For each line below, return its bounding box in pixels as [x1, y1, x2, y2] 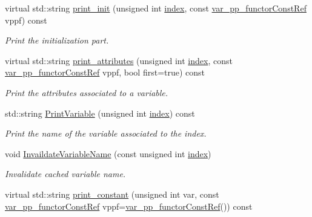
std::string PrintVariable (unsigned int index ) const [5, 106, 195, 119]
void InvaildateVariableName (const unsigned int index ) [5, 147, 211, 160]
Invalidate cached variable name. [5, 167, 126, 180]
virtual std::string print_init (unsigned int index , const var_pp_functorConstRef [5, 2, 307, 14]
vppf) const [5, 13, 47, 26]
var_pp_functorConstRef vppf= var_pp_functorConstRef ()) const [5, 199, 253, 212]
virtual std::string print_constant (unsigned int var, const [5, 187, 219, 200]
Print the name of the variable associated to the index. [5, 127, 207, 140]
